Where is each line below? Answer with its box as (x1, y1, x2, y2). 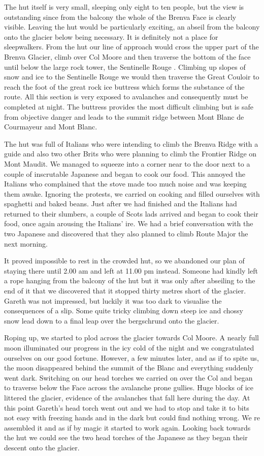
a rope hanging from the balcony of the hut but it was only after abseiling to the (4, 275, 255, 286)
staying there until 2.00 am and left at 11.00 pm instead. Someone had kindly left (4, 265, 258, 276)
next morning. (4, 238, 48, 249)
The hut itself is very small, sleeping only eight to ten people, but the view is (4, 2, 244, 12)
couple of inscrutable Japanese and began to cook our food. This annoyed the (4, 168, 245, 179)
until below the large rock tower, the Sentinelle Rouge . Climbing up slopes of (4, 61, 246, 72)
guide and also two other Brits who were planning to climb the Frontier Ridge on (4, 148, 257, 159)
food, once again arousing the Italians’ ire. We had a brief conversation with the (4, 218, 253, 229)
